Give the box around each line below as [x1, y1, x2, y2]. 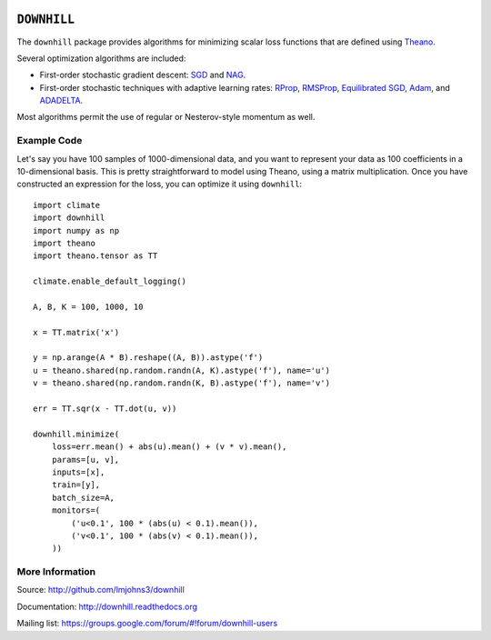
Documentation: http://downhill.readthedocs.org [16, 601, 198, 612]
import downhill [33, 213, 105, 223]
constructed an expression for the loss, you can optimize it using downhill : [16, 178, 303, 190]
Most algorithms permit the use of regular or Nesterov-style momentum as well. [16, 112, 316, 123]
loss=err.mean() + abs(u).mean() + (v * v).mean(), [51, 442, 287, 452]
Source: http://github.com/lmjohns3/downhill [16, 585, 185, 595]
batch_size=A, [51, 492, 115, 503]
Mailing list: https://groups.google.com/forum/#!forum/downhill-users [16, 618, 278, 629]
